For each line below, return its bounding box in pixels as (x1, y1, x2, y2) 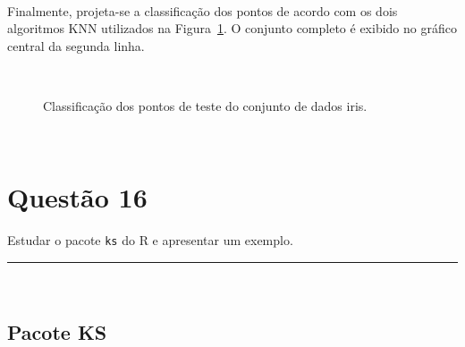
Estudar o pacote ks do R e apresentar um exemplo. (7, 231, 293, 250)
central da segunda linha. (7, 36, 145, 55)
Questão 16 (7, 179, 148, 216)
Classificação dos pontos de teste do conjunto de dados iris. (43, 96, 368, 114)
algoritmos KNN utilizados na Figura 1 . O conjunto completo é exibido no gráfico (7, 19, 457, 38)
